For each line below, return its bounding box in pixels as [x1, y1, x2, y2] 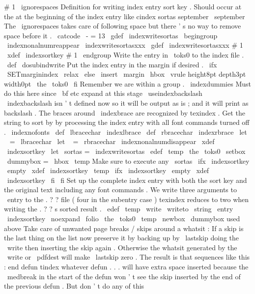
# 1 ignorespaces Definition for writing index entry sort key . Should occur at [4, 1, 242, 11]
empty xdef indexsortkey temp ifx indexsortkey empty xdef [7, 165, 209, 176]
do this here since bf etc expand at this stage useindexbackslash [4, 88, 202, 98]
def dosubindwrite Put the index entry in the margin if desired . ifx [7, 59, 217, 69]
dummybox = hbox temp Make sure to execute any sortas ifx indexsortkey [7, 155, 250, 166]
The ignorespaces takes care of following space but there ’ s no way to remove [4, 21, 241, 31]
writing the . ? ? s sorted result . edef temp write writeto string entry [4, 204, 233, 214]
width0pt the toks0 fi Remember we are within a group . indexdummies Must [4, 78, 251, 88]
